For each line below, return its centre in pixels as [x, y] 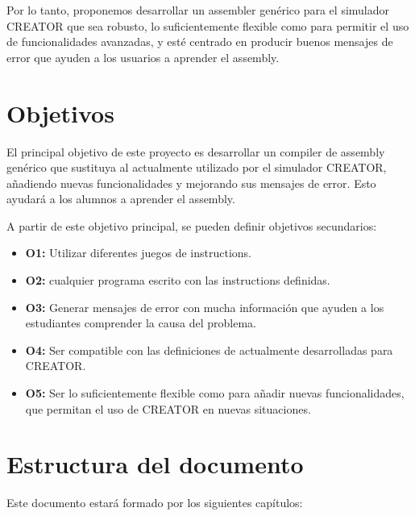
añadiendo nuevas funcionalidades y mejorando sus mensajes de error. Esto [191, 183]
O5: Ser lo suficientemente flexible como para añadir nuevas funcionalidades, [215, 393]
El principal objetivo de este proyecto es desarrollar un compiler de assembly [196, 151]
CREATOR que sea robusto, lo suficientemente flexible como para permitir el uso [208, 25]
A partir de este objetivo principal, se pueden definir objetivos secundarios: [192, 225]
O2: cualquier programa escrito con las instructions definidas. [178, 280]
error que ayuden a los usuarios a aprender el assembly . [143, 57]
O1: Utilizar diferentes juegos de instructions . [138, 253]
